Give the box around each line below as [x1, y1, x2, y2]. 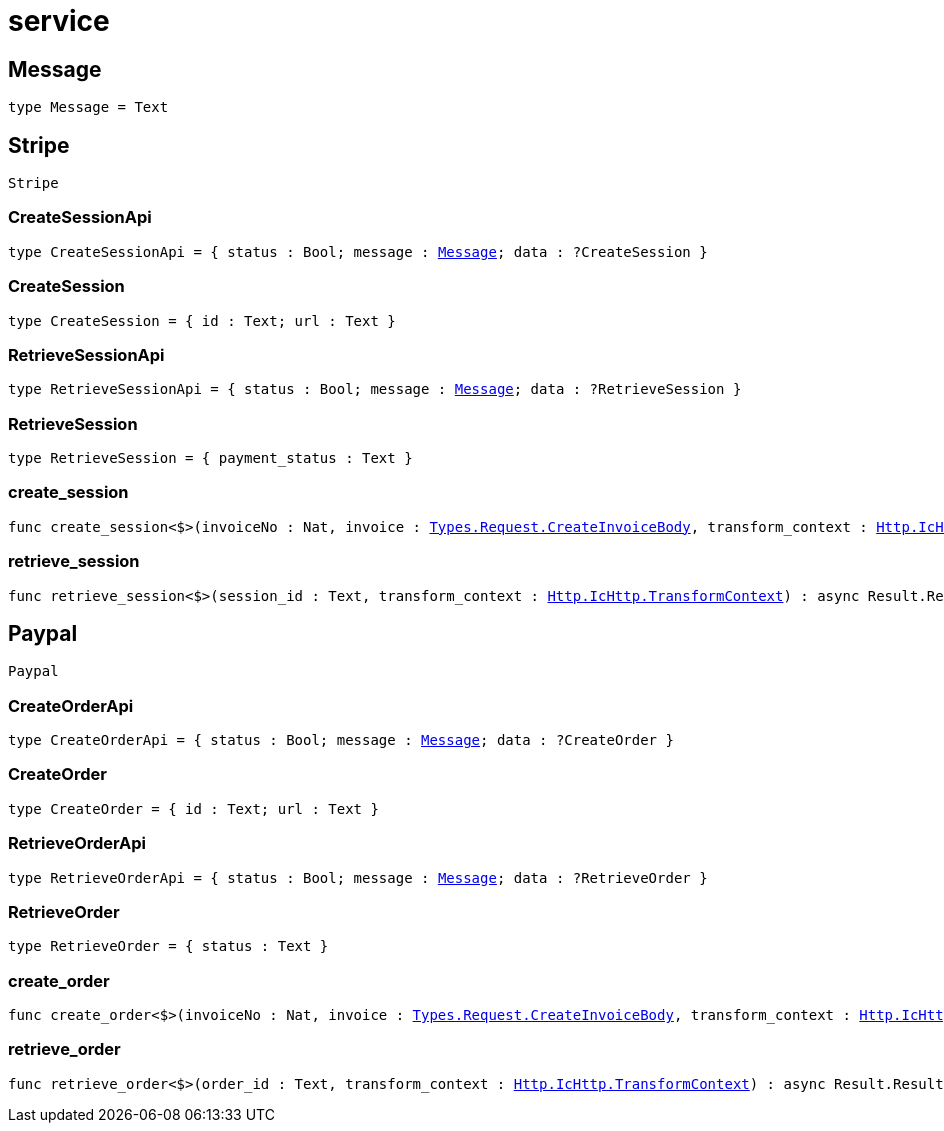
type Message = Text [8, 99, 169, 116]
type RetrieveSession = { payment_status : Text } [8, 450, 413, 467]
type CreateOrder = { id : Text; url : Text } [8, 800, 379, 817]
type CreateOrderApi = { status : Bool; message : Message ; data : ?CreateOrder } [8, 732, 674, 749]
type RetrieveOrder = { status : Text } [8, 938, 329, 955]
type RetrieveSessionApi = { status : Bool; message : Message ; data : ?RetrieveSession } [8, 381, 742, 398]
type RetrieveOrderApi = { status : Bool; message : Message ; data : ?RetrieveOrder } [8, 869, 708, 886]
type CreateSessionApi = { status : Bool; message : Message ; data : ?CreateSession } [8, 243, 708, 260]
